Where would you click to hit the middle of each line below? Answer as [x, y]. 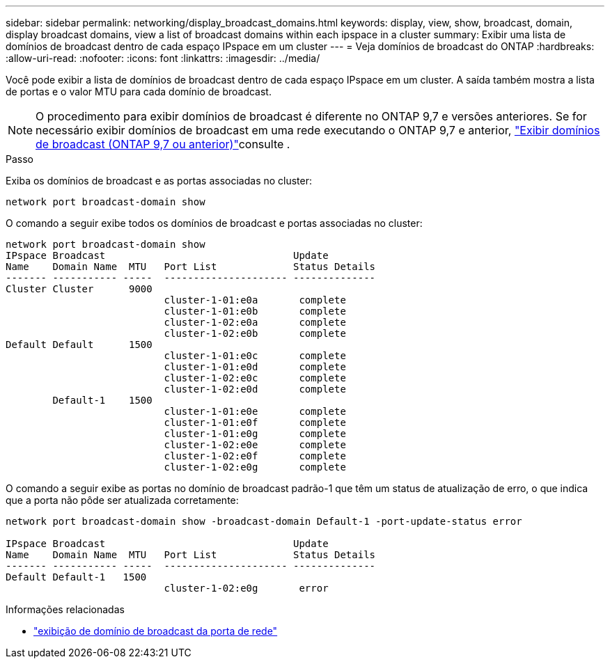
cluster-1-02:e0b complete [255, 333]
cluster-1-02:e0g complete [255, 467]
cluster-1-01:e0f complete [255, 422]
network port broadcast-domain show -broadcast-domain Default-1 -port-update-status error [264, 521]
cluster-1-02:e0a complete [255, 322]
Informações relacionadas [65, 609]
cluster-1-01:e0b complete [255, 311]
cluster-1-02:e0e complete [255, 445]
